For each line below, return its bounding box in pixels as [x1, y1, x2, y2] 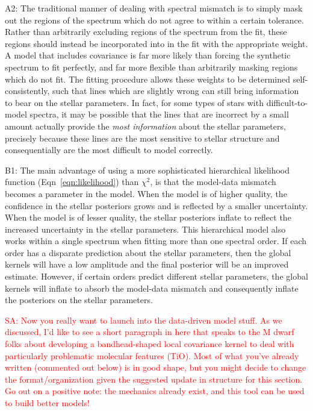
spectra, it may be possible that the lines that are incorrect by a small [29, 108, 289, 121]
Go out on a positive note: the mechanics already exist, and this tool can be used [5, 384, 305, 397]
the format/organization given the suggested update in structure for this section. [5, 372, 303, 385]
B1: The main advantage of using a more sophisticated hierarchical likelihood [5, 163, 290, 176]
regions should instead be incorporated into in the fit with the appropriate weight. [5, 37, 308, 49]
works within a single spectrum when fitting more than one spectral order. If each [5, 234, 307, 247]
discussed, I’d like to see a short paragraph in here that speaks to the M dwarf [5, 325, 294, 338]
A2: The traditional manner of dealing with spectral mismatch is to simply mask [5, 2, 303, 14]
